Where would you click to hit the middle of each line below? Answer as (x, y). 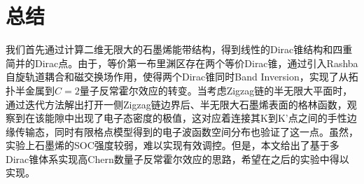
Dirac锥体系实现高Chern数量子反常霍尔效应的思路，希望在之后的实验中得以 (177, 158)
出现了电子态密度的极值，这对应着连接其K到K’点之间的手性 (210, 118)
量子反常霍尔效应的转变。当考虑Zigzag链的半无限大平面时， (216, 90)
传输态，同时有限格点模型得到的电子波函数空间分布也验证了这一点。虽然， (187, 131)
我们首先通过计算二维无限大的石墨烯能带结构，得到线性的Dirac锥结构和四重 (179, 49)
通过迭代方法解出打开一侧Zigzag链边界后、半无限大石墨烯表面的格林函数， (176, 104)
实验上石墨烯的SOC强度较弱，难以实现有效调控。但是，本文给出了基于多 (173, 145)
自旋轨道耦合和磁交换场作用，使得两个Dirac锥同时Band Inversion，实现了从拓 (182, 77)
